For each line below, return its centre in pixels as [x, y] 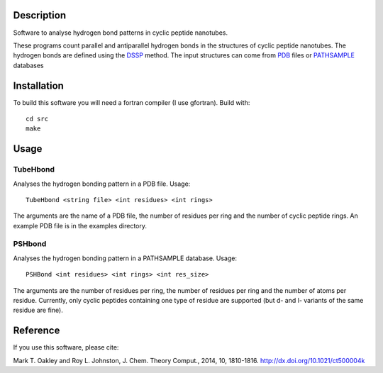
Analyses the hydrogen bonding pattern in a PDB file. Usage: [102, 184]
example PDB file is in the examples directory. [80, 226]
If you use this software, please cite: [66, 347]
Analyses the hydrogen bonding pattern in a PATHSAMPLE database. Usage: [125, 258]
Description [40, 15]
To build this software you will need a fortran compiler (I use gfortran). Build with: [132, 102]
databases [28, 65]
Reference [37, 331]
